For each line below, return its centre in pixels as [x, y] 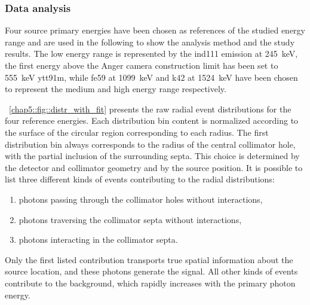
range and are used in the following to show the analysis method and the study [150, 42]
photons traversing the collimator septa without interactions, [130, 219]
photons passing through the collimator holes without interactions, [141, 199]
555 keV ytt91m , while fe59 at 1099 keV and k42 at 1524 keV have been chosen [151, 77]
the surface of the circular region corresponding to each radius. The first [137, 132]
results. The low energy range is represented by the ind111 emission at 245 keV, [151, 54]
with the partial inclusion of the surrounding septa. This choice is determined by [152, 156]
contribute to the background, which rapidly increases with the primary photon [150, 283]
